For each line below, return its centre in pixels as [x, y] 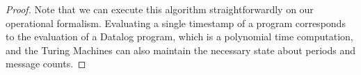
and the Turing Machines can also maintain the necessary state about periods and [181, 50]
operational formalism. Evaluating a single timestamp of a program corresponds [176, 23]
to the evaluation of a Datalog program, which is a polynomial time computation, [179, 36]
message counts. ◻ [46, 64]
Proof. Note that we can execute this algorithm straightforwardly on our [160, 9]
